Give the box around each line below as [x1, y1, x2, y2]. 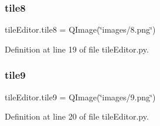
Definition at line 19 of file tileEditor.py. [5, 43, 149, 55]
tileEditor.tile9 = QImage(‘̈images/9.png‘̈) [5, 90, 156, 103]
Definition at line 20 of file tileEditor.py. [5, 110, 149, 123]
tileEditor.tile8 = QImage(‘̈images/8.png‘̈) [5, 23, 156, 36]
